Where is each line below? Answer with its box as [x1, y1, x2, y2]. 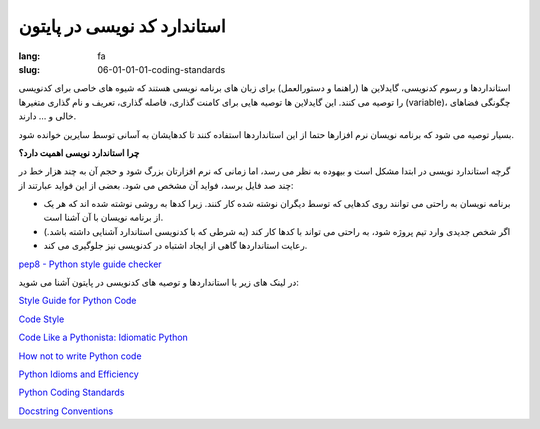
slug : [18, 63, 40, 75]
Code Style [18, 313, 65, 325]
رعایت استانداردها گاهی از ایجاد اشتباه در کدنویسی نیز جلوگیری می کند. [43, 240, 308, 252]
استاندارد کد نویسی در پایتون [18, 15, 226, 37]
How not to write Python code [18, 350, 142, 362]
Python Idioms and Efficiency [18, 368, 139, 380]
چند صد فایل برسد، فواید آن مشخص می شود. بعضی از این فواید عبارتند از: [18, 179, 294, 191]
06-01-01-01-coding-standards [97, 63, 226, 75]
